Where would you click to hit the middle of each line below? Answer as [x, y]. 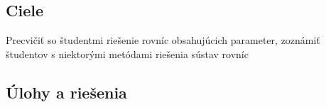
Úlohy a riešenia [66, 92]
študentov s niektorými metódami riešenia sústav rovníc [127, 53]
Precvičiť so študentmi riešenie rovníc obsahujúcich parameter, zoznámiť [163, 40]
